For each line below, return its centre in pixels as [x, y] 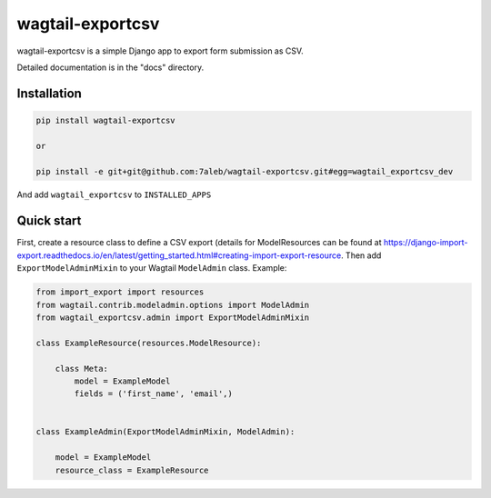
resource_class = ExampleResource [132, 470]
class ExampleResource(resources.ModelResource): [149, 343]
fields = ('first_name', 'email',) [154, 394]
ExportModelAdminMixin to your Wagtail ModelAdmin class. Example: [152, 268]
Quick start [49, 221]
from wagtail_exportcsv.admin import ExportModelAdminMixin [173, 317]
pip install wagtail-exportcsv [106, 120]
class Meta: [82, 369]
